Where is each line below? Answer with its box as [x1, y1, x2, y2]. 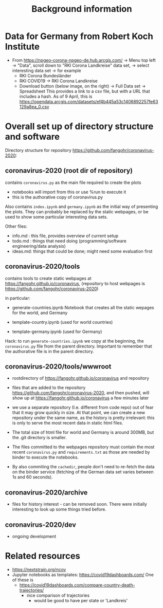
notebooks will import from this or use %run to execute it [12, 189, 127, 195]
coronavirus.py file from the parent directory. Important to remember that [5, 343, 152, 349]
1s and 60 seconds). [12, 474, 53, 480]
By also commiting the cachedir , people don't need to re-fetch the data [12, 464, 155, 470]
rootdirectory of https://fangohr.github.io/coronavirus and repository [12, 375, 149, 381]
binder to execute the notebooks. [12, 454, 79, 461]
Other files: [5, 223, 28, 229]
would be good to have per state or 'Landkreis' [34, 597, 128, 603]
